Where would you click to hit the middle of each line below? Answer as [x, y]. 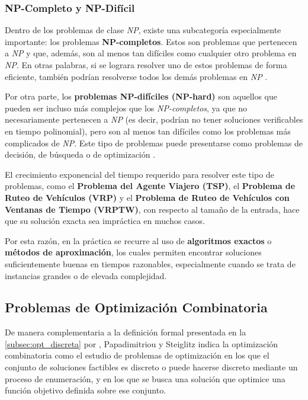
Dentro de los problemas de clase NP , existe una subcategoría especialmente [143, 30]
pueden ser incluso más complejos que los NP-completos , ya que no [126, 108]
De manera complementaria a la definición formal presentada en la [126, 332]
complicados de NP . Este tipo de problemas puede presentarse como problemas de [154, 143]
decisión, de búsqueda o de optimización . [80, 154]
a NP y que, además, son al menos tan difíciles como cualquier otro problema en [151, 53]
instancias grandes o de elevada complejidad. [86, 275]
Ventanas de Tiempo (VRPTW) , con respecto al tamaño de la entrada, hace [152, 209]
